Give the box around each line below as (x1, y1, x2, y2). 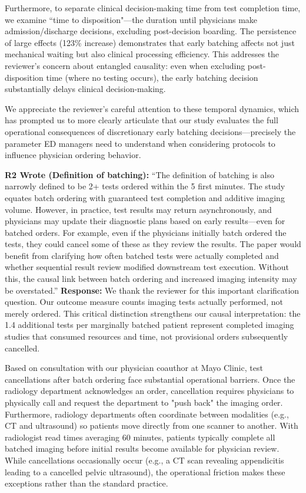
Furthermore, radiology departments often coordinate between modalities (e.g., (5, 407, 289, 420)
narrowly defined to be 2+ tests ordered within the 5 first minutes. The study (5, 180, 285, 192)
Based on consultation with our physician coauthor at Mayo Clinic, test (5, 361, 263, 374)
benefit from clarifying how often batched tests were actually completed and (5, 249, 279, 261)
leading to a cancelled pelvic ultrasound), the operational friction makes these (5, 465, 285, 478)
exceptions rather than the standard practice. (5, 477, 168, 489)
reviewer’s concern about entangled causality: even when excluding (5, 59, 245, 71)
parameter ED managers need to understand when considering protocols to (5, 137, 275, 149)
